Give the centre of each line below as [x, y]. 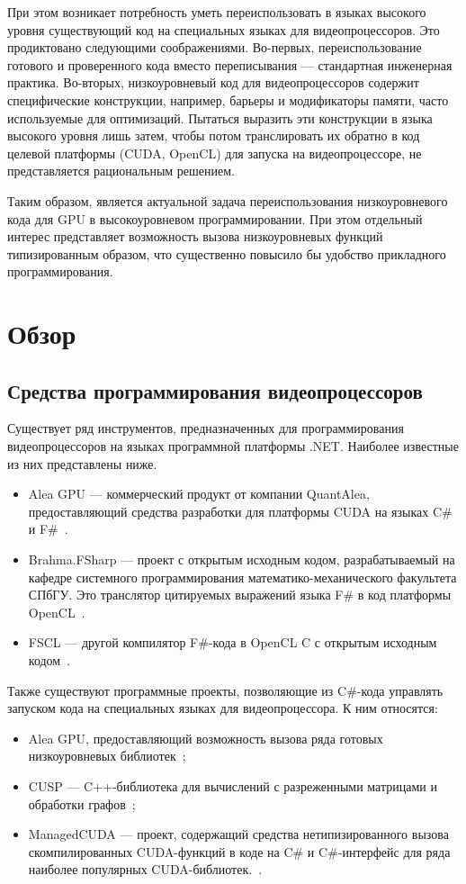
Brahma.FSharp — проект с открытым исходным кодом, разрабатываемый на [242, 559]
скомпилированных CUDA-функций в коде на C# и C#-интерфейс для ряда [239, 851]
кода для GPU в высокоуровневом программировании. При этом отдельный [215, 218]
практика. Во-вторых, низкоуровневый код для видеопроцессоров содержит [213, 82]
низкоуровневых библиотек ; [107, 756]
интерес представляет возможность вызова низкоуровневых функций [195, 236]
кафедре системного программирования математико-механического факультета [242, 577]
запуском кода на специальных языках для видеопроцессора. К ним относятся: [223, 708]
